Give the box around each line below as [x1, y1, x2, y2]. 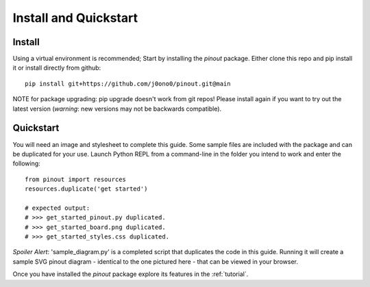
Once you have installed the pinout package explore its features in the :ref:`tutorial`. [12, 270, 249, 278]
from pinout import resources [25, 175, 127, 183]
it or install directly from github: [12, 64, 101, 72]
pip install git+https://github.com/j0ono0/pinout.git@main [25, 79, 231, 87]
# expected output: [25, 204, 90, 212]
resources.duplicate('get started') [25, 185, 148, 193]
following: [12, 159, 40, 167]
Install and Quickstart [12, 10, 138, 25]
